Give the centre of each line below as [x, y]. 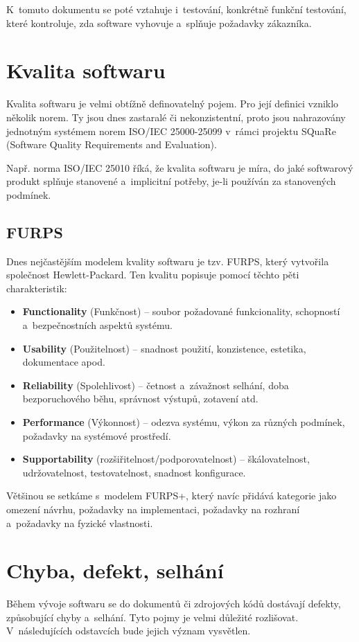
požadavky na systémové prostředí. [97, 435]
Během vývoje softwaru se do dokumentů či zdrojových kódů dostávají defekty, [174, 604]
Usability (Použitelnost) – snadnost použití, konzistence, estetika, [164, 348]
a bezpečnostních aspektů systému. [97, 325]
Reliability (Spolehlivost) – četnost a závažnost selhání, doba [156, 385]
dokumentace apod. [64, 362]
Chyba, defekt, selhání [115, 570]
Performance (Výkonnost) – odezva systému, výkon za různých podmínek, [184, 422]
